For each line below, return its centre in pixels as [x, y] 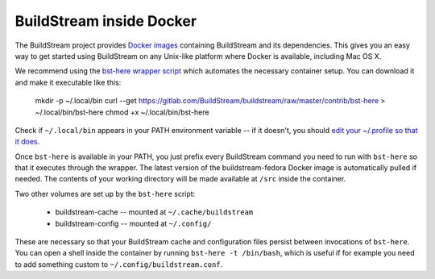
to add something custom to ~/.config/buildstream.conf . [119, 264]
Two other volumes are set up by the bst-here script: [105, 194]
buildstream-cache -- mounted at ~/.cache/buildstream [154, 212]
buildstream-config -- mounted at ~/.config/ [133, 223]
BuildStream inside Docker [106, 21]
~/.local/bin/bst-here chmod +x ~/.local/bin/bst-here [122, 112]
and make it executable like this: [68, 82]
